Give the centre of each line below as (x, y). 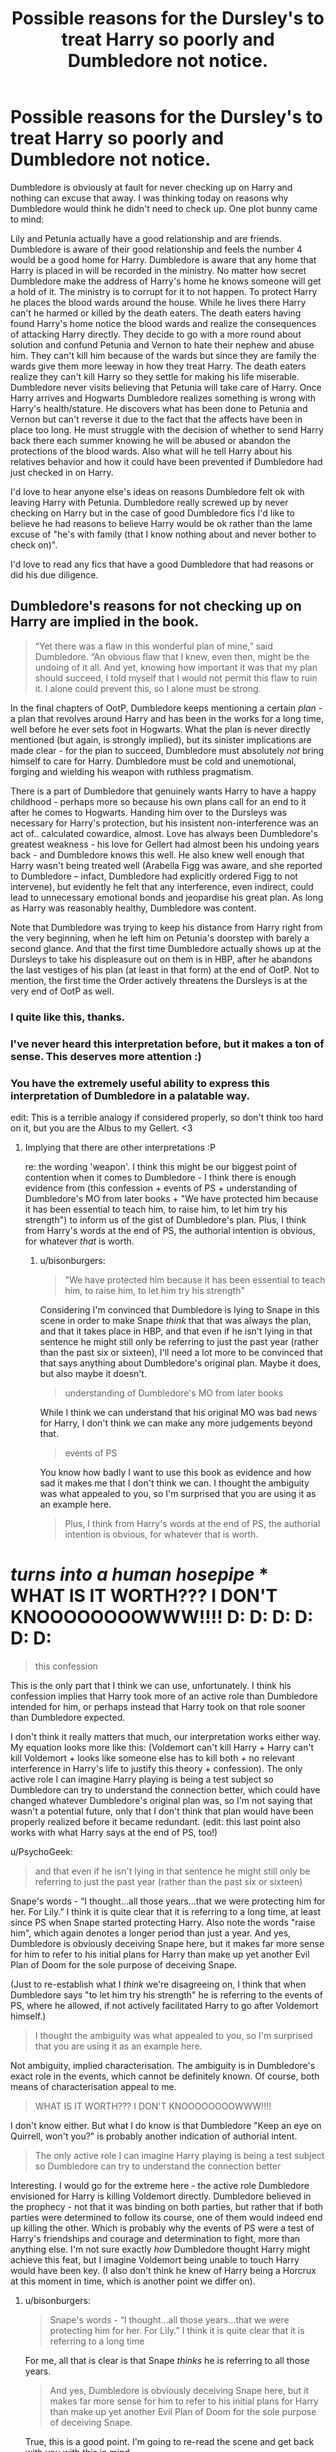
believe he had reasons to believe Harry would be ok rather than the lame (161, 523)
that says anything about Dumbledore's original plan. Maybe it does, (180, 1363)
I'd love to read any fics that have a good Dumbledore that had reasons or (162, 564)
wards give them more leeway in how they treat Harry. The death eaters (158, 366)
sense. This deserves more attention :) (106, 1056)
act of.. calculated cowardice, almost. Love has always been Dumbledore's (164, 833)
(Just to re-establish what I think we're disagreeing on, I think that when (158, 1984)
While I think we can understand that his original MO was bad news (178, 1412)
